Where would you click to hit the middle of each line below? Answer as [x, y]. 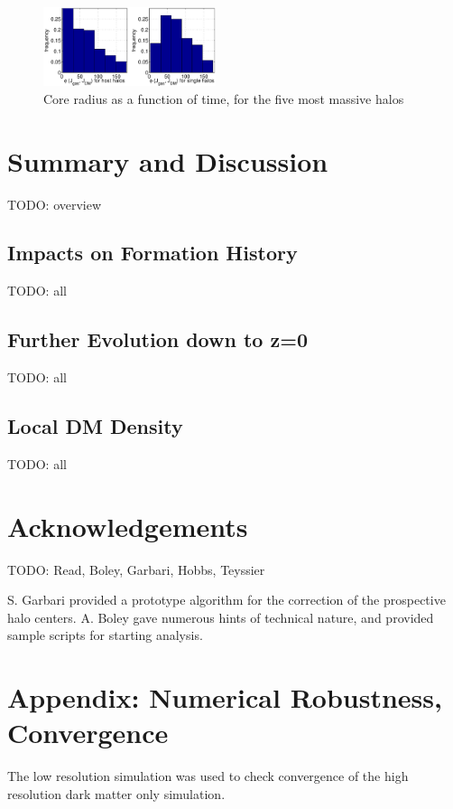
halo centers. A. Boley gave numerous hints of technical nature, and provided [221, 617]
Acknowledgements [128, 526]
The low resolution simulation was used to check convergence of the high [208, 776]
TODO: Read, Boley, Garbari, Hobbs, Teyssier [136, 569]
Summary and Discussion [168, 160]
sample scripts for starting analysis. [105, 635]
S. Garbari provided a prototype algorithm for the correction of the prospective [226, 600]
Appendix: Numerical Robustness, [225, 697]
